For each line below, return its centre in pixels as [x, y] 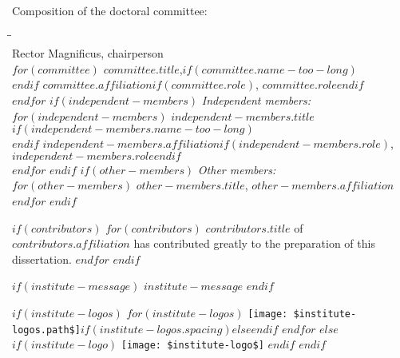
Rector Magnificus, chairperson [88, 53]
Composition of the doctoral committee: [110, 10]
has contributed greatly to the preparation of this [254, 243]
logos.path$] [46, 330]
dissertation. [42, 259]
